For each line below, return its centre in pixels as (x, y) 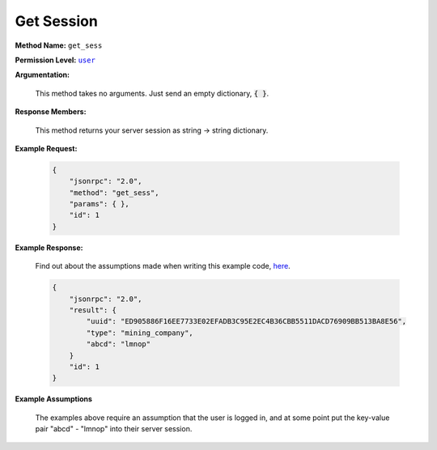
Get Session (57, 21)
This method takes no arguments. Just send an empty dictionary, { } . (152, 93)
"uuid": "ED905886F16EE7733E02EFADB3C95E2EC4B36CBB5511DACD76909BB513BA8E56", (246, 321)
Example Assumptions (54, 399)
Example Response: (49, 248)
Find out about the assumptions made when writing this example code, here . (163, 266)
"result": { (93, 310)
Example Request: (46, 148)
